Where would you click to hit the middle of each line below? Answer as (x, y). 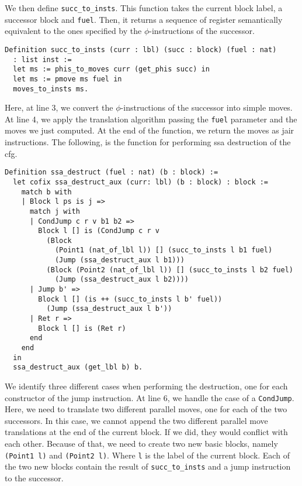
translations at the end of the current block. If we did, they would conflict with (146, 432)
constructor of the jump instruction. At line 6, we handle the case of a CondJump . (150, 397)
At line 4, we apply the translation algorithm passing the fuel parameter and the (151, 119)
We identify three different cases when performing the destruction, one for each (146, 386)
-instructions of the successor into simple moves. (206, 107)
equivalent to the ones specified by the (73, 31)
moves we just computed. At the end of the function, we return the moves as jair (150, 130)
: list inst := (42, 59)
